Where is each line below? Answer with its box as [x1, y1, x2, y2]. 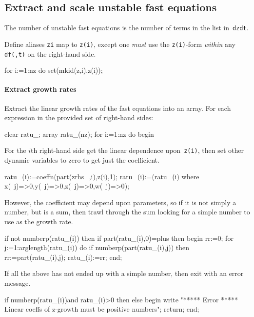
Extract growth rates [4, 84, 77, 94]
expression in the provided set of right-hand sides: [4, 112, 154, 123]
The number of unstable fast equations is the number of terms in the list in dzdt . [4, 22, 249, 33]
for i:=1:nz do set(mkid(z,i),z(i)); [4, 65, 103, 75]
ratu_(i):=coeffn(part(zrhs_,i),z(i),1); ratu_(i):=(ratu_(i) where [4, 171, 199, 181]
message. [4, 277, 31, 288]
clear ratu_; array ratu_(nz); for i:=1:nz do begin [4, 128, 154, 139]
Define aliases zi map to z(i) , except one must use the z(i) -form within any [4, 39, 235, 49]
